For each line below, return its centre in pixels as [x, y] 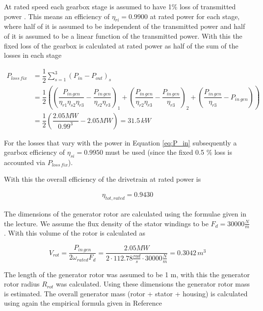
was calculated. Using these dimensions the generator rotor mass [153, 284]
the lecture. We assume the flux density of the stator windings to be [106, 223]
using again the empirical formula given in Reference [83, 303]
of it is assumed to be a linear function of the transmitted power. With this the [123, 36]
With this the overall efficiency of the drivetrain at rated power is [103, 179]
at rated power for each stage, [195, 16]
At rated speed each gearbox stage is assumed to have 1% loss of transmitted [120, 6]
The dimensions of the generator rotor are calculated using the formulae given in [125, 213]
